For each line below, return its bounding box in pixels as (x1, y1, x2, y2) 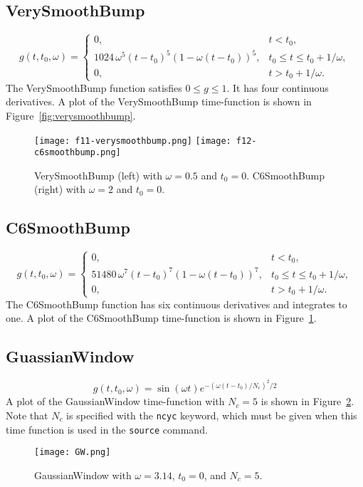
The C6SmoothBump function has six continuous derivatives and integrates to (6, 296, 347, 311)
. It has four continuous (226, 80, 329, 95)
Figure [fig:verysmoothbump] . (6, 108, 136, 122)
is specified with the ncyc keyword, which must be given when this (66, 407, 357, 422)
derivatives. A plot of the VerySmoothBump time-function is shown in (6, 94, 312, 109)
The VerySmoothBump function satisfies (6, 80, 182, 95)
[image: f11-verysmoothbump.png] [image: (34, 135, 231, 146)
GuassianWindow (6, 345, 135, 367)
